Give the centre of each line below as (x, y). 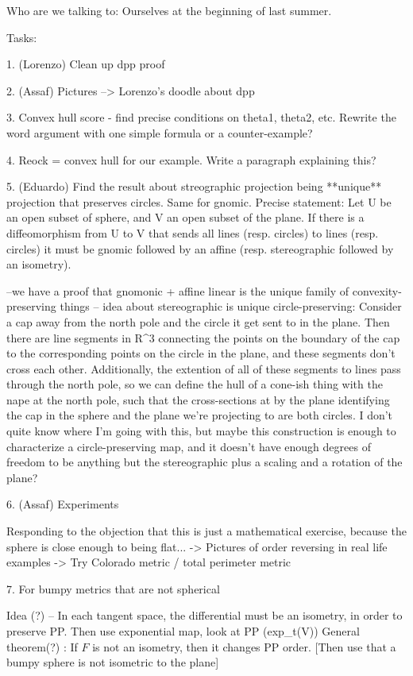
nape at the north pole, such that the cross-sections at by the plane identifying (198, 399)
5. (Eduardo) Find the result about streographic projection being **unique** (194, 186)
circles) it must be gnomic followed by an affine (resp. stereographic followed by (200, 248)
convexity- (377, 290)
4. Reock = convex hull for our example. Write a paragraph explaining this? (191, 159)
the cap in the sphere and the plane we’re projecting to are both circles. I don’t (200, 415)
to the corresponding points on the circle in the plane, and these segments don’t (201, 353)
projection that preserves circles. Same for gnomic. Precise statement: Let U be (199, 201)
